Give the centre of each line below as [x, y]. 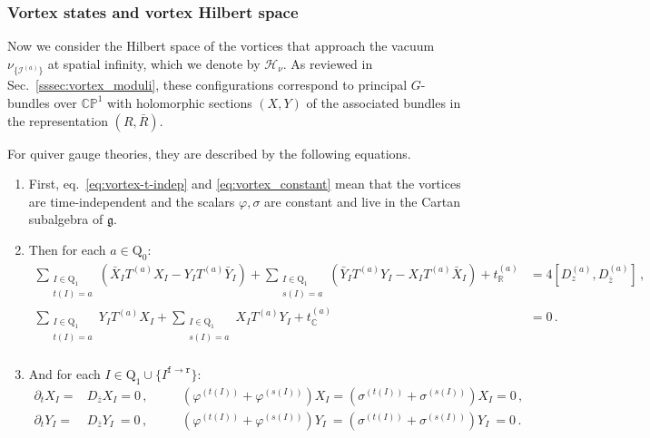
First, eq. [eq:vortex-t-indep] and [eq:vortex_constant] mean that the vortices [245, 184]
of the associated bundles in [384, 102]
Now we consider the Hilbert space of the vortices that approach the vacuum [221, 46]
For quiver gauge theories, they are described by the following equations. [209, 153]
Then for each [67, 249]
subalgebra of [66, 219]
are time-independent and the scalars [132, 201]
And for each [64, 373]
